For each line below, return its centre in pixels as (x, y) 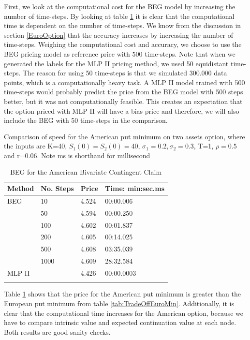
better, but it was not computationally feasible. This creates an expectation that (123, 101)
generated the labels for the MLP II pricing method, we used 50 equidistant (116, 63)
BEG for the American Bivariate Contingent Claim (86, 171)
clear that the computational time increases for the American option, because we (124, 313)
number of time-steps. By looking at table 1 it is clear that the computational (119, 16)
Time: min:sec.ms (135, 188)
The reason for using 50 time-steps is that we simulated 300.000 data (125, 73)
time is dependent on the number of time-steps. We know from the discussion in (123, 25)
